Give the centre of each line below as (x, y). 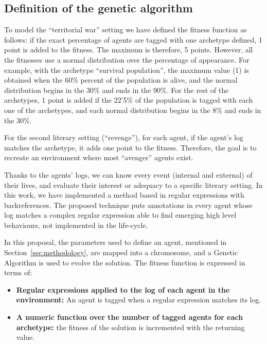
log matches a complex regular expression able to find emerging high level (120, 215)
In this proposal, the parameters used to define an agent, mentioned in (115, 242)
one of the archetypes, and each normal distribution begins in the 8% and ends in (133, 110)
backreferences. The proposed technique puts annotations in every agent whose (128, 205)
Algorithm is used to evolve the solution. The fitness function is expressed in (125, 262)
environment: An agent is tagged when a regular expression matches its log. (139, 300)
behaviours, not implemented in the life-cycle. (76, 225)
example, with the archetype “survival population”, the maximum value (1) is (127, 70)
